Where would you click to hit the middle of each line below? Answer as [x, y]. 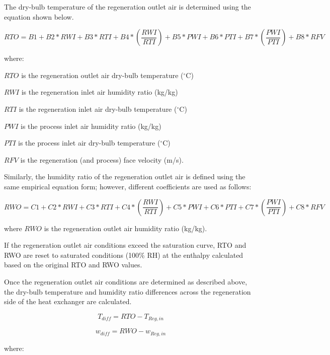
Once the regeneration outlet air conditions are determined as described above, [126, 281]
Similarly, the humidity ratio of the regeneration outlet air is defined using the [125, 176]
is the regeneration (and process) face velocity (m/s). [102, 159]
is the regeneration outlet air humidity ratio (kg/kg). [126, 228]
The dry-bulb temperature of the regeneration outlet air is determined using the [128, 7]
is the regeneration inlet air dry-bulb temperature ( [98, 109]
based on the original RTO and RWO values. [73, 265]
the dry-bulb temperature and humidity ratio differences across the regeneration [128, 291]
